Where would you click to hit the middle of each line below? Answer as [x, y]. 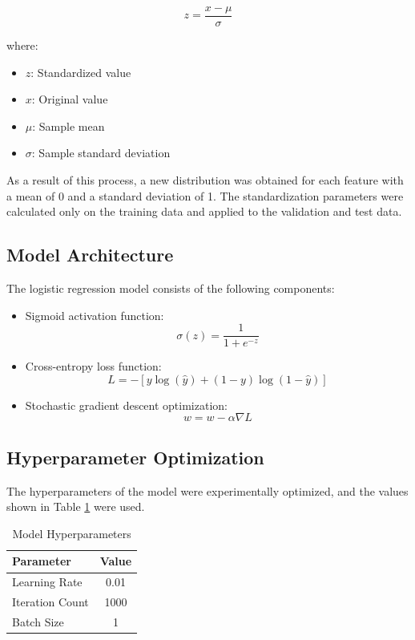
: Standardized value [81, 72]
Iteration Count [50, 602]
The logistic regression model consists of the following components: [171, 288]
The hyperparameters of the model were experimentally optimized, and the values [207, 490]
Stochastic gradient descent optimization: [126, 405]
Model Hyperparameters [72, 533]
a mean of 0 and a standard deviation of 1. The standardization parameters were [205, 195]
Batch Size [38, 621]
